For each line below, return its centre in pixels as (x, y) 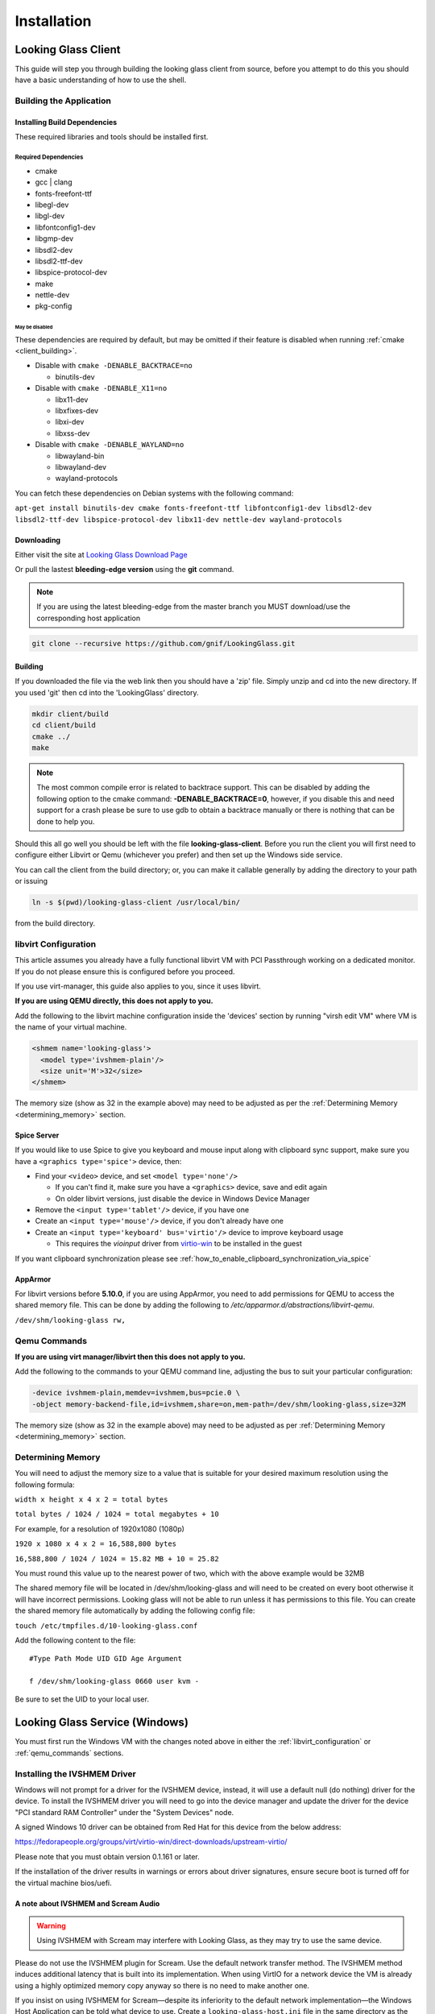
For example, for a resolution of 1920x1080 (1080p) (100, 1529)
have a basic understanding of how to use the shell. (101, 80)
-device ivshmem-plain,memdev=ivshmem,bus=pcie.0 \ (136, 1393)
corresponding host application (89, 618)
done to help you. (66, 821)
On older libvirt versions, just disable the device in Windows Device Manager (182, 1198)
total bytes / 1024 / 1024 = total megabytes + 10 (117, 1514)
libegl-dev (52, 205)
